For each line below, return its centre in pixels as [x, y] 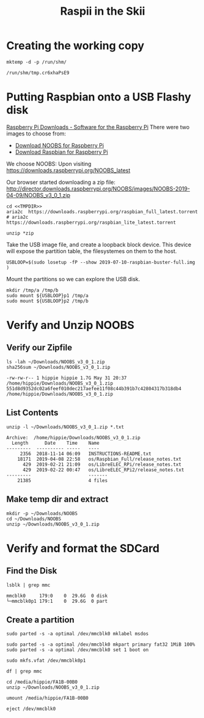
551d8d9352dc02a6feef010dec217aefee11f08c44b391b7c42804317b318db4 [94, 388]
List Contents [32, 413]
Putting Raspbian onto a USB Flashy [99, 97]
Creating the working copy [75, 46]
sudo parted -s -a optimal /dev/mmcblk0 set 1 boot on [78, 650]
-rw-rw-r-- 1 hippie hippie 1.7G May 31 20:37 [67, 378]
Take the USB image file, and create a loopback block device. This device [99, 244]
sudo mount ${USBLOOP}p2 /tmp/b [47, 301]
